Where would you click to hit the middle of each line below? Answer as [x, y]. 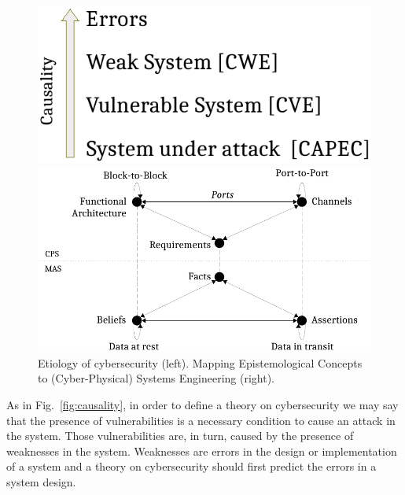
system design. [41, 481]
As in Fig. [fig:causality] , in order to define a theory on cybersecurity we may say [202, 405]
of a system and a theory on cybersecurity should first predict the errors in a [191, 466]
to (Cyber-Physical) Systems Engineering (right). [156, 378]
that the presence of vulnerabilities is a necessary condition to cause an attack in [201, 420]
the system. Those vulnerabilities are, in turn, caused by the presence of [180, 436]
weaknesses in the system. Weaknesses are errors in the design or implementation [202, 451]
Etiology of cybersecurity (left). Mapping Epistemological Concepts [200, 362]
